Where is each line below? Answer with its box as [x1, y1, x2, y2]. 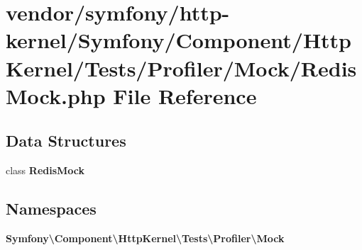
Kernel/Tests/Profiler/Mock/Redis [6, 53, 357, 82]
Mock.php [6, 81, 106, 110]
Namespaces [6, 198, 97, 220]
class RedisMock [6, 163, 85, 178]
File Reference [113, 81, 257, 110]
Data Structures [6, 130, 126, 152]
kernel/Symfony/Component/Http [6, 25, 352, 55]
